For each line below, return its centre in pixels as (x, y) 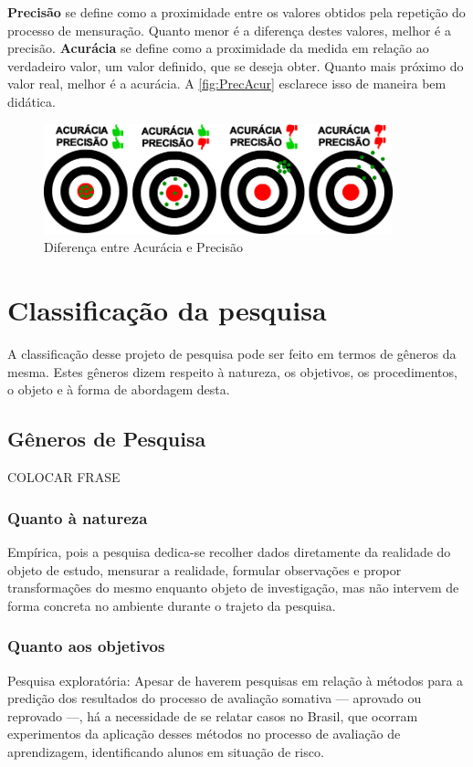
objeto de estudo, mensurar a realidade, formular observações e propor (205, 569)
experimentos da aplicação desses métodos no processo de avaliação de (204, 734)
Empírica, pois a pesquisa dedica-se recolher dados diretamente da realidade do (229, 551)
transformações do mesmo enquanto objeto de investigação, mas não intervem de (233, 588)
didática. (32, 101)
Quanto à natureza (78, 517)
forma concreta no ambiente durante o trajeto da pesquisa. (172, 605)
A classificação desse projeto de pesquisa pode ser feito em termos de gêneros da (232, 354)
